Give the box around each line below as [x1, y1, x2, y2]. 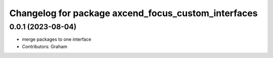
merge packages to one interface [22, 36, 92, 42]
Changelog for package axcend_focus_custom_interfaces [9, 8, 258, 19]
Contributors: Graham [22, 43, 68, 49]
